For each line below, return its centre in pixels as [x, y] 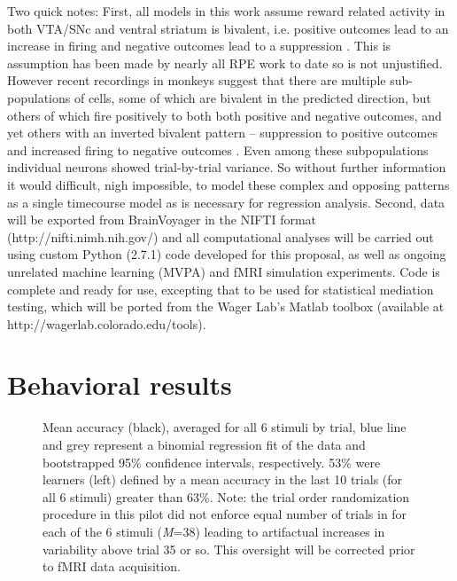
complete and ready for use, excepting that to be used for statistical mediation [221, 289]
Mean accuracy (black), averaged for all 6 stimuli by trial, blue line [225, 427]
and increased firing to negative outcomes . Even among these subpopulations [218, 149]
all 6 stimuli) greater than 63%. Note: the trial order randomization [226, 496]
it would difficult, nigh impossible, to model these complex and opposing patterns [228, 184]
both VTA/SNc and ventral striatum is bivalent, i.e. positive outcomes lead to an [228, 28]
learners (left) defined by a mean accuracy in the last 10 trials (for [223, 479]
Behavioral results [120, 385]
